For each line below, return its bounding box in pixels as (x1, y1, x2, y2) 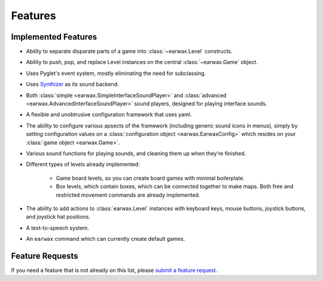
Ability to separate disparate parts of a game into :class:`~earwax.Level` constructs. (26, 48, 233, 55)
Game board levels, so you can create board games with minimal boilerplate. (56, 174, 245, 182)
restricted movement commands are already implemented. (56, 191, 200, 198)
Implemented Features (11, 32, 97, 42)
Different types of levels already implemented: (26, 161, 140, 168)
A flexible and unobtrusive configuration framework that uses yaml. (26, 111, 192, 118)
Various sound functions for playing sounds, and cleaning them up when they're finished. (26, 150, 246, 157)
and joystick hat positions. (26, 213, 91, 220)
